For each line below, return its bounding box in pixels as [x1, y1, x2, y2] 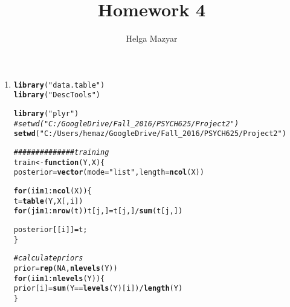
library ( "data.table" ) [13, 80, 105, 89]
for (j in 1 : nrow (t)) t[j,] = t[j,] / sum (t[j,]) [13, 207, 183, 216]
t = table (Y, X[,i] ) [13, 196, 83, 205]
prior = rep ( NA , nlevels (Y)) [13, 263, 118, 273]
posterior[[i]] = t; [13, 225, 88, 234]
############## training [13, 148, 109, 157]
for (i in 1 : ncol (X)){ [13, 186, 92, 195]
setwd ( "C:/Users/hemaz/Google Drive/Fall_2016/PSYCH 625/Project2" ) [13, 129, 286, 138]
